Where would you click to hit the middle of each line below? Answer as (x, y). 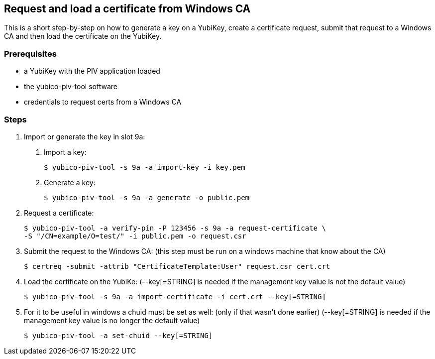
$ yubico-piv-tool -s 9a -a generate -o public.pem (147, 197)
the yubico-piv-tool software (71, 87)
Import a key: (65, 152)
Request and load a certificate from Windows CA (127, 9)
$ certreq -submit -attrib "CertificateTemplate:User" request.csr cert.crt (177, 266)
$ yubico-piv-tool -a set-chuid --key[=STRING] (118, 335)
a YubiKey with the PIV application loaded (92, 71)
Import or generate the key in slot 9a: (85, 136)
